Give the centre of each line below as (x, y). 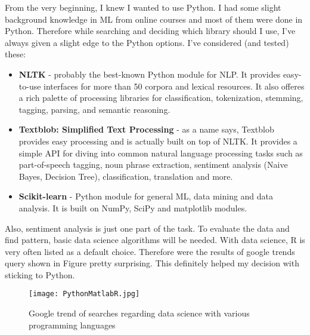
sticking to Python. (40, 274)
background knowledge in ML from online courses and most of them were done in (154, 19)
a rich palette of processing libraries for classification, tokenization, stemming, (161, 98)
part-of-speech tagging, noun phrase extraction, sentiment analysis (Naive (153, 165)
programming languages (72, 325)
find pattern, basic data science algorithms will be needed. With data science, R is (155, 240)
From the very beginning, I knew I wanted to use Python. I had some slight (143, 7)
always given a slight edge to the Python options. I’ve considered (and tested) (147, 42)
